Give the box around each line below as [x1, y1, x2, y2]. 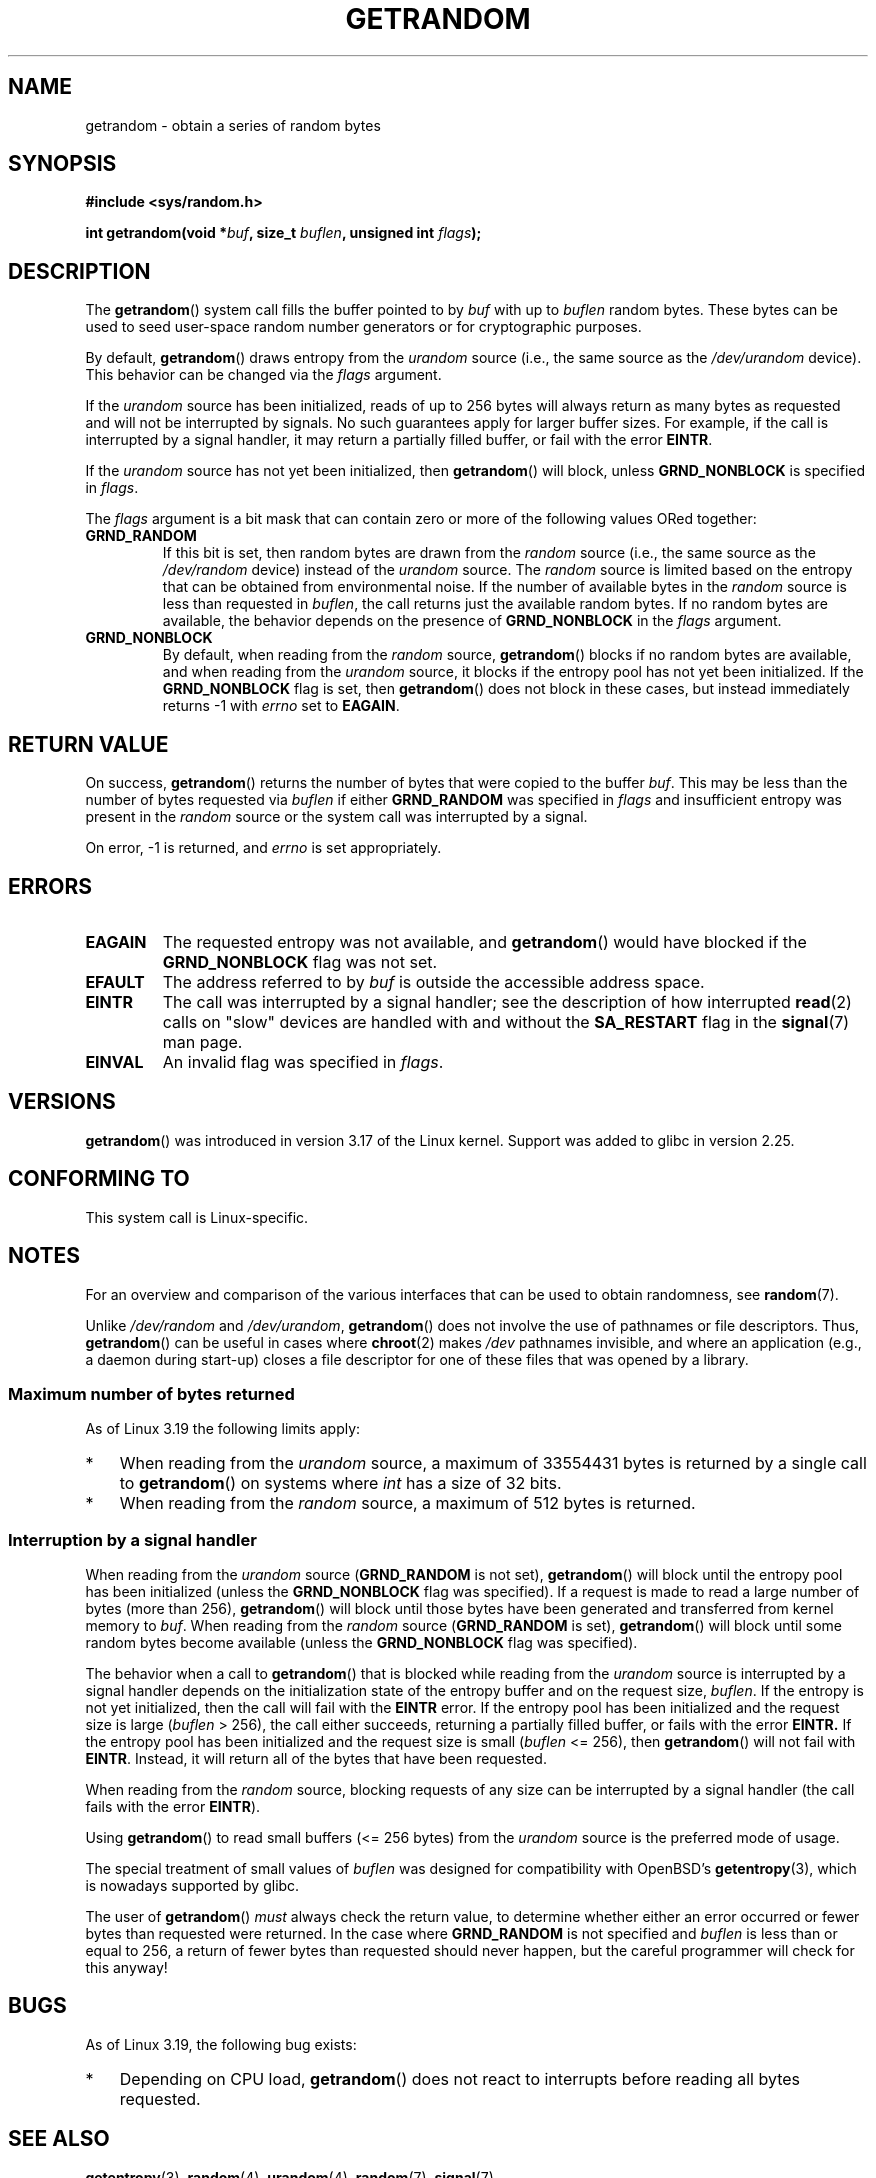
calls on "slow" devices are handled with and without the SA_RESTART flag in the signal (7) [162, 1011, 850, 1032]
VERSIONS [8, 1089, 116, 1115]
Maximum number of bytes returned [8, 1383, 295, 1404]
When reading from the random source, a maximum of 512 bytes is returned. [119, 1493, 696, 1514]
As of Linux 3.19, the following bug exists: [85, 2035, 357, 2053]
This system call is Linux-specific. [85, 1208, 309, 1226]
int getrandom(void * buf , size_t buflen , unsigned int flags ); [85, 224, 482, 242]
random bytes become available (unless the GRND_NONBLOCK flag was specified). [85, 1634, 638, 1651]
